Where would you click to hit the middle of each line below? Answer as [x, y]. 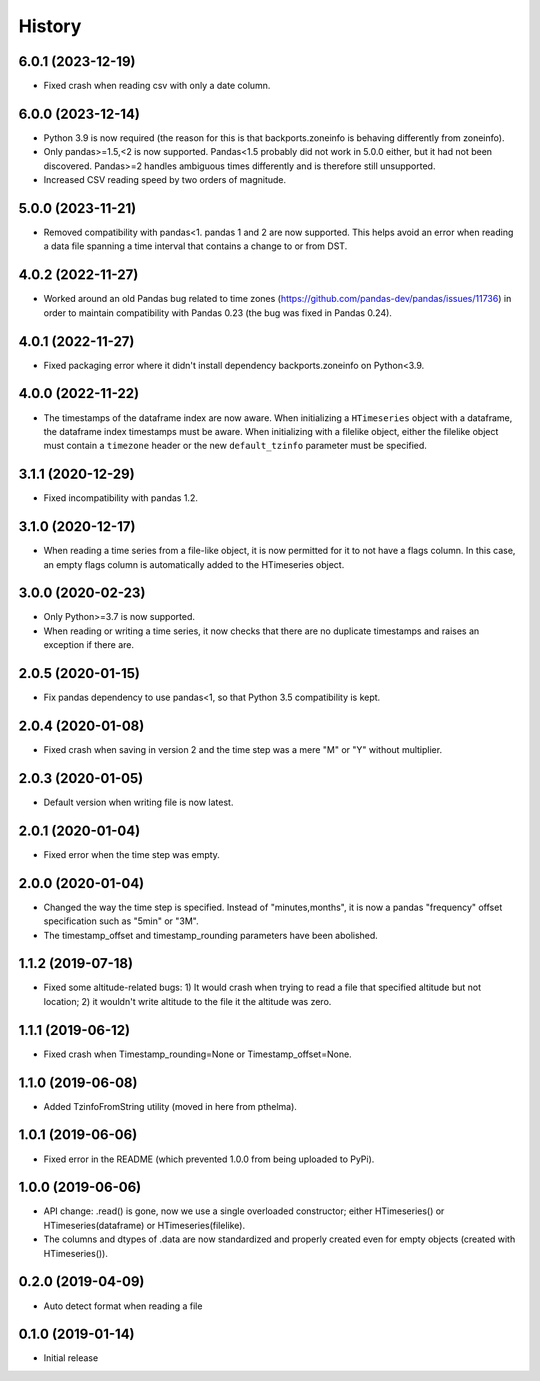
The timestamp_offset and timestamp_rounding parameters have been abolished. [211, 935]
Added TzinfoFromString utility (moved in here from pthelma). [170, 1106]
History [50, 26]
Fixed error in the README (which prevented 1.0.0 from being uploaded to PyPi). [209, 1159]
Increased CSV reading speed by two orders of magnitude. [165, 180]
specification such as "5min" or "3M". [121, 921]
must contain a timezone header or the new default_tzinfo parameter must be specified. [235, 446]
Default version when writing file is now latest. [138, 802]
